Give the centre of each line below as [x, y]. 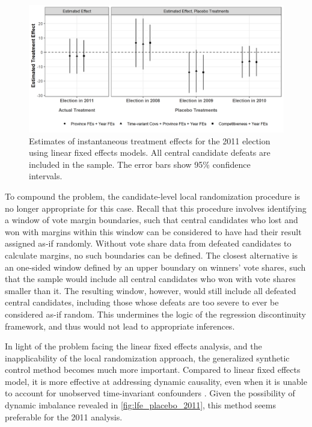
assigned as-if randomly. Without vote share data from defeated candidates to [148, 243]
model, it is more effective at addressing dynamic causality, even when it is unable [156, 381]
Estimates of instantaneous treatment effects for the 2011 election [150, 140]
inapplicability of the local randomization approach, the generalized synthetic [147, 358]
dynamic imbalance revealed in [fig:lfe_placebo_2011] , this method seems [140, 405]
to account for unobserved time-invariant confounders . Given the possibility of [150, 393]
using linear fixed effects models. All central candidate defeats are [150, 152]
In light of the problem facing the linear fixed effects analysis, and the [133, 346]
